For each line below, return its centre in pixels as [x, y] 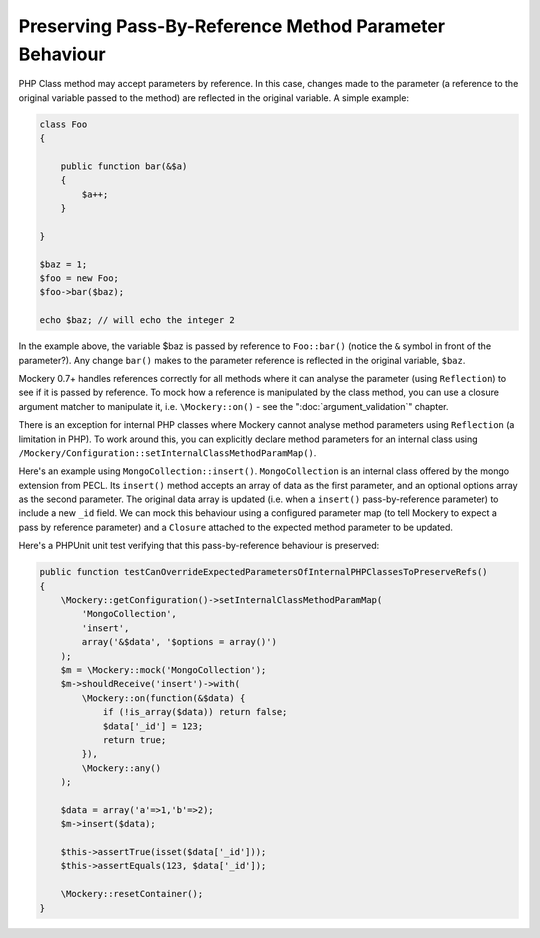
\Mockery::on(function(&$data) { [163, 698]
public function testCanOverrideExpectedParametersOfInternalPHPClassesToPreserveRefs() [264, 572]
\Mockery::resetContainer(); [132, 894]
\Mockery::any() [121, 768]
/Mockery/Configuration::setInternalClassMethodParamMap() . [167, 452]
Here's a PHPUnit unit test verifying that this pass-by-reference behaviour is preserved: [199, 546]
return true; [134, 739]
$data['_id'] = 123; [153, 726]
